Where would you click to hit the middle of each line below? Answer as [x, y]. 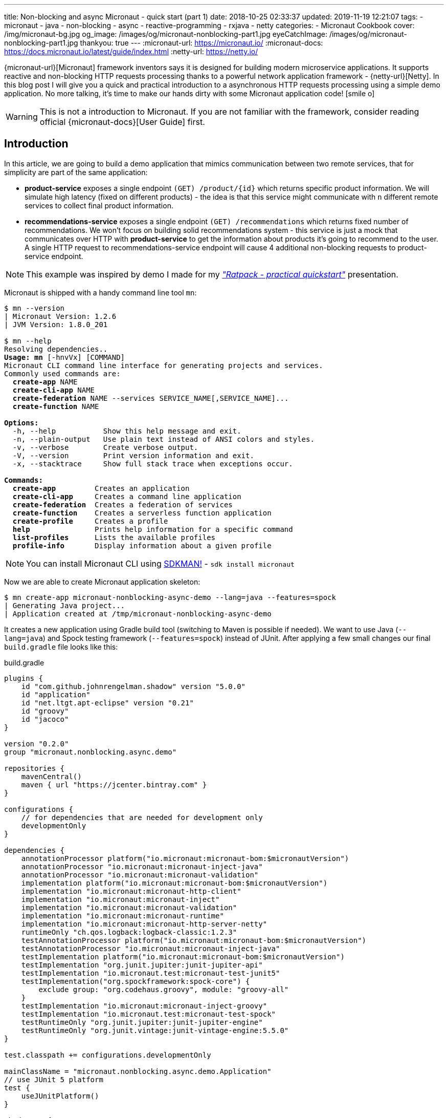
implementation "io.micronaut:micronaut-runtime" [122, 916]
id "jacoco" [45, 719]
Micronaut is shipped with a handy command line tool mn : [100, 292]
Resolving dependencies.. [56, 349]
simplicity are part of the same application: [76, 172]
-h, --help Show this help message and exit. [127, 431]
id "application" [56, 694]
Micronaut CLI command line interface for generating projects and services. [164, 365]
